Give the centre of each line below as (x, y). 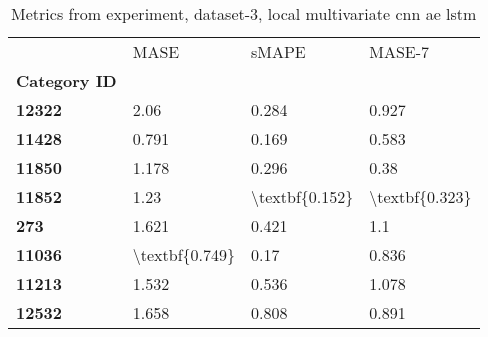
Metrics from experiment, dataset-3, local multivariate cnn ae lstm (244, 13)
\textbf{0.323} (420, 196)
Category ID (66, 80)
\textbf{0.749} (183, 254)
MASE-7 (399, 51)
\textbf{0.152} (302, 196)
